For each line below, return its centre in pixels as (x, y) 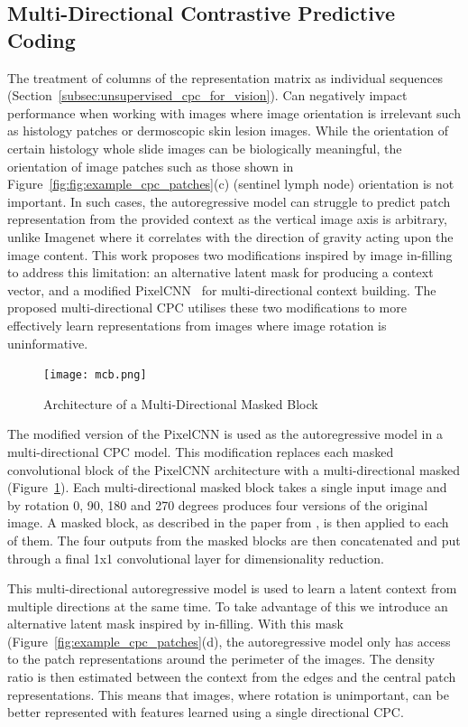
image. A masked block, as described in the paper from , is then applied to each (228, 522)
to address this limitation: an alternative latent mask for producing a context (220, 272)
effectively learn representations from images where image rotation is (197, 325)
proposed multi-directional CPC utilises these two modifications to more (207, 308)
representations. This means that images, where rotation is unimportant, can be (228, 694)
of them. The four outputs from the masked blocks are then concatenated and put (234, 540)
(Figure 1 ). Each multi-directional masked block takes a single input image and (227, 487)
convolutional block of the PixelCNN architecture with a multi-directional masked (234, 469)
